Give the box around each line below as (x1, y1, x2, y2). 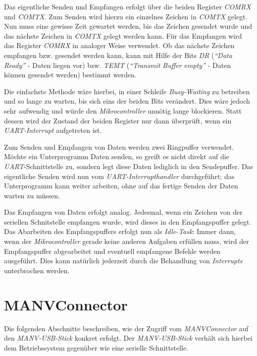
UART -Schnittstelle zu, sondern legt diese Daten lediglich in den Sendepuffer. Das (4, 161, 254, 171)
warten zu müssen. (4, 190, 60, 200)
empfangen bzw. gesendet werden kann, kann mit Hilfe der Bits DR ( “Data (4, 50, 232, 60)
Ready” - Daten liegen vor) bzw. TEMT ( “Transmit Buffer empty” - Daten (4, 59, 231, 70)
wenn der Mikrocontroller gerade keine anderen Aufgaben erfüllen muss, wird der (4, 236, 249, 246)
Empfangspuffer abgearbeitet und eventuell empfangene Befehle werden (4, 245, 220, 256)
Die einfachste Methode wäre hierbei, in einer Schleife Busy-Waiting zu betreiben (4, 86, 250, 96)
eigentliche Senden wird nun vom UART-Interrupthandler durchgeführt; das (4, 171, 235, 181)
